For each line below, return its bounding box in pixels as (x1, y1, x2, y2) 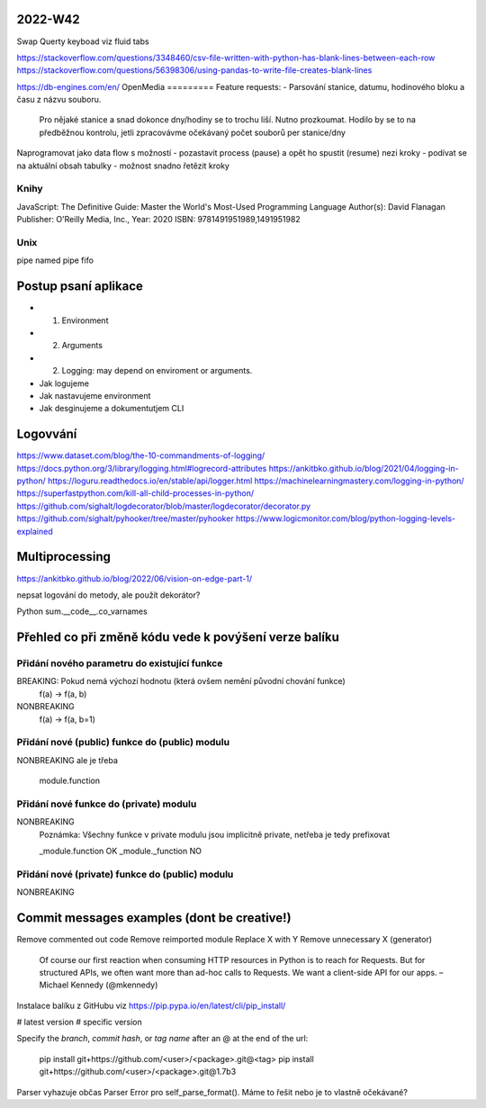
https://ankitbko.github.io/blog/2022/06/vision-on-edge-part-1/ (16, 572, 252, 584)
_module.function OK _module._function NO (39, 846, 202, 857)
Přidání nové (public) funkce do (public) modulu (16, 736, 229, 749)
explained (16, 526, 53, 536)
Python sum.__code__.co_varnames (16, 606, 148, 617)
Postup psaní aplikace (16, 279, 144, 294)
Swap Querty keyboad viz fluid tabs (16, 36, 149, 47)
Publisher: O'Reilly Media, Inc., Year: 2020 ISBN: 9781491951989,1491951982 (16, 214, 301, 225)
